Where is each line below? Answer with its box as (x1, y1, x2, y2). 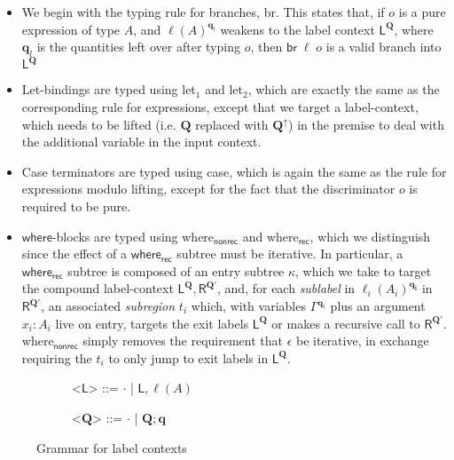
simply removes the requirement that (82, 331, 283, 350)
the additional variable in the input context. (21, 132, 262, 151)
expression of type (21, 20, 121, 38)
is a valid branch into (325, 37, 442, 56)
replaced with (195, 115, 269, 133)
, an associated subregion (41, 297, 176, 315)
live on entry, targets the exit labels (55, 313, 249, 332)
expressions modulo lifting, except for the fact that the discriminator (21, 179, 395, 198)
